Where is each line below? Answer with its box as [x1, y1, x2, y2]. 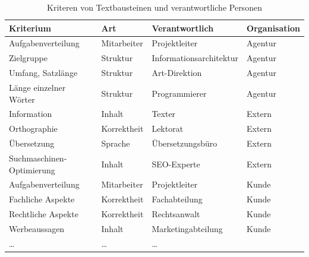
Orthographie [9, 122, 58, 135]
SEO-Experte [152, 157, 200, 170]
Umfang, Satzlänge [9, 66, 78, 79]
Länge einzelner [9, 81, 66, 93]
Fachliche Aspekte [9, 193, 75, 205]
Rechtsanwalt [152, 208, 200, 220]
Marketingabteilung [152, 222, 223, 234]
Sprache [101, 137, 130, 150]
